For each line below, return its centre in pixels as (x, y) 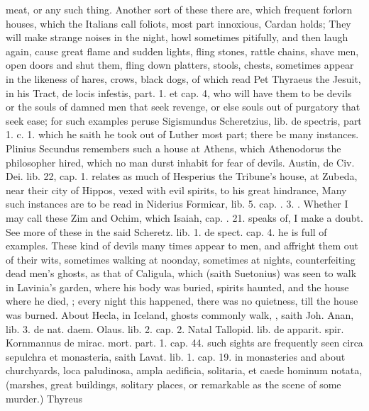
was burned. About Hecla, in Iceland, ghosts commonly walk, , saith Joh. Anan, (180, 315)
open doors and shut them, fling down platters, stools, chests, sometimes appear (180, 65)
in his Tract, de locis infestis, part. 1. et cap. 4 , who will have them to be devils (179, 92)
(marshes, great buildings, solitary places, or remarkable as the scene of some (174, 384)
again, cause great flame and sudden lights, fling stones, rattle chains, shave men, (182, 51)
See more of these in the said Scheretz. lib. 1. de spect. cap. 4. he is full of (166, 231)
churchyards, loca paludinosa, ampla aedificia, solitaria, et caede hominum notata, (184, 370)
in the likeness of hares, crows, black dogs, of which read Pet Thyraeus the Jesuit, (183, 78)
